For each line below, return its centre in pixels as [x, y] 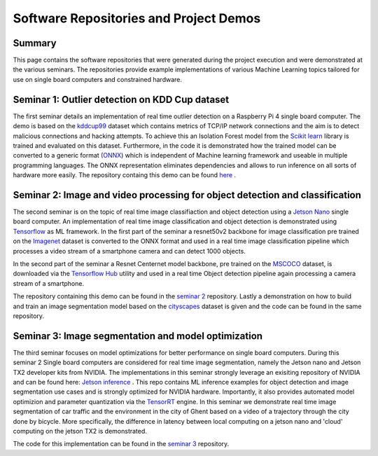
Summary [35, 43]
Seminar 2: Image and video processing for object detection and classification [187, 195]
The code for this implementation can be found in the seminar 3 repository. [121, 444]
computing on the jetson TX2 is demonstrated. [80, 431]
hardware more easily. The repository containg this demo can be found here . [125, 175]
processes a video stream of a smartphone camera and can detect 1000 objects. [129, 251]
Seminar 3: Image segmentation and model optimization [138, 336]
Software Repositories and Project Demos [137, 18]
